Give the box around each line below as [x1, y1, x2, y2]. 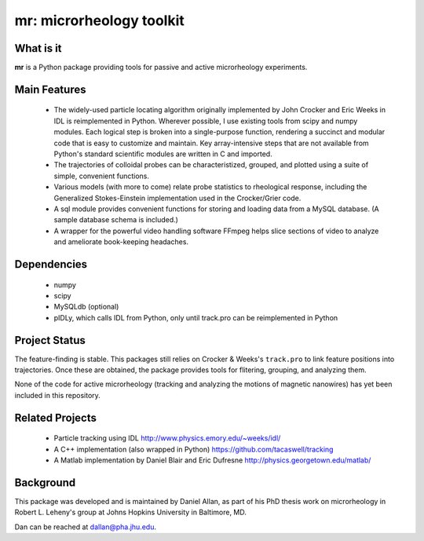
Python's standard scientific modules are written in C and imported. [53, 149, 272, 159]
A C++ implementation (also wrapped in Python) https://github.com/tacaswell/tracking [53, 444, 334, 454]
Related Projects [14, 411, 97, 424]
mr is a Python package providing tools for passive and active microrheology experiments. [14, 63, 308, 72]
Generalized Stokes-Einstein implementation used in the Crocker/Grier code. [53, 193, 302, 203]
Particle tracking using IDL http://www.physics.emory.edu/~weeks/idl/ [53, 433, 281, 443]
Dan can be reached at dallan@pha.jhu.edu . [14, 522, 157, 532]
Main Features [14, 82, 86, 96]
